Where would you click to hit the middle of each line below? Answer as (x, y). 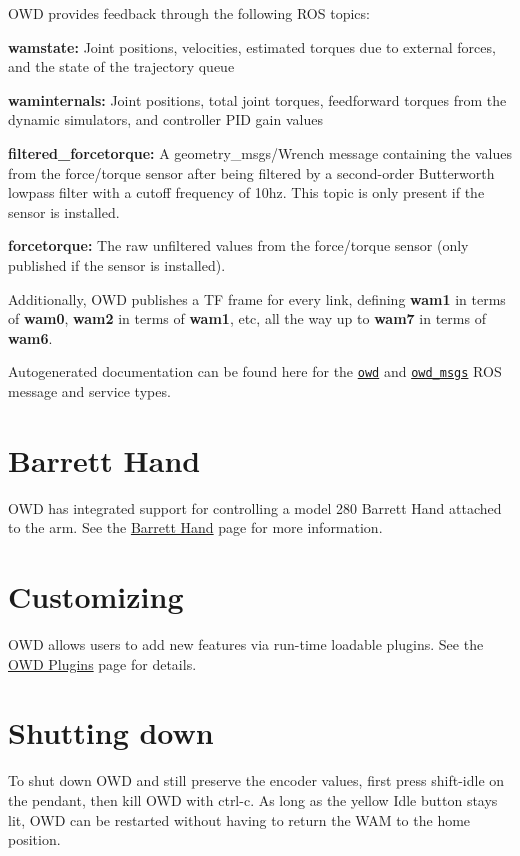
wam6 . (30, 337)
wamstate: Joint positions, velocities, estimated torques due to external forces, (252, 46)
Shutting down (111, 732)
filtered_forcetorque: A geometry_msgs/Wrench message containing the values (260, 152)
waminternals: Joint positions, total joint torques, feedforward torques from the (257, 99)
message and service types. (89, 390)
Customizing (96, 596)
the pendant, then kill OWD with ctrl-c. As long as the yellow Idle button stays (253, 799)
